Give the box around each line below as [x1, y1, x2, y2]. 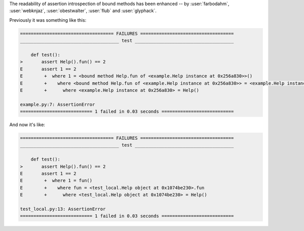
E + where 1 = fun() [20, 178, 93, 183]
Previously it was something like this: [9, 17, 87, 23]
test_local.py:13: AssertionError [20, 206, 106, 212]
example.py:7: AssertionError [20, 101, 95, 107]
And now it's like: [9, 122, 46, 128]
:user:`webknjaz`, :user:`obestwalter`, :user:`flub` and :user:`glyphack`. [9, 8, 157, 14]
